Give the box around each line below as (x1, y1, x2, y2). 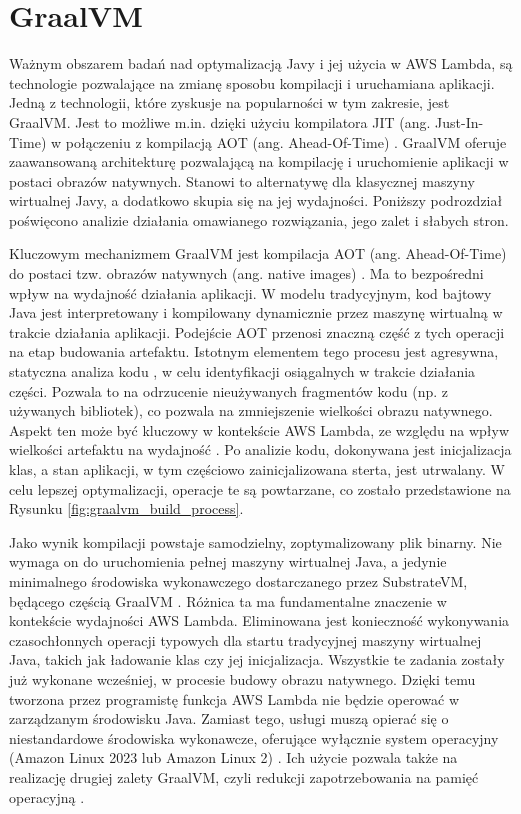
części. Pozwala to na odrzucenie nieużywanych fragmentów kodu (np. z (9, 380, 448, 401)
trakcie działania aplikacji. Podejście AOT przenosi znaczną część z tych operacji (9, 321, 505, 342)
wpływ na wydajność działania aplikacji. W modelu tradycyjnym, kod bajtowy (9, 282, 492, 303)
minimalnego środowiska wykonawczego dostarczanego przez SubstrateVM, (9, 570, 468, 591)
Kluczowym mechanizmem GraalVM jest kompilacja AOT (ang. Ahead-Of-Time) (9, 243, 507, 264)
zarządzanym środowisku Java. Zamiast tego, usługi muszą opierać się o (9, 708, 449, 729)
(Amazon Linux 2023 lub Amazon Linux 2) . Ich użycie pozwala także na (9, 747, 458, 768)
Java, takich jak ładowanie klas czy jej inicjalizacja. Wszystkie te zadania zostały (9, 649, 505, 670)
